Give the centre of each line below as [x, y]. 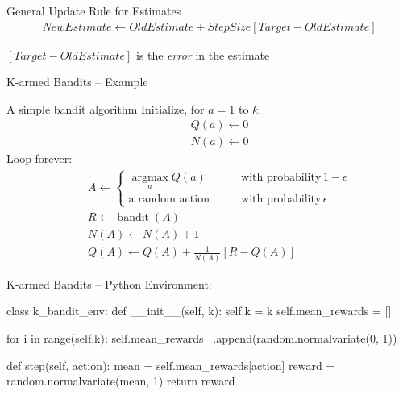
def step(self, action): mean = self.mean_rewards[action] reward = [171, 365]
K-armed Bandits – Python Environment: [109, 283]
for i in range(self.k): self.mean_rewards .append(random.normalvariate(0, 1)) [202, 337]
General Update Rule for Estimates [94, 10]
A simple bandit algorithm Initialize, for [106, 108]
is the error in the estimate [203, 54]
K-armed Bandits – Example [77, 82]
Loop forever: [39, 158]
